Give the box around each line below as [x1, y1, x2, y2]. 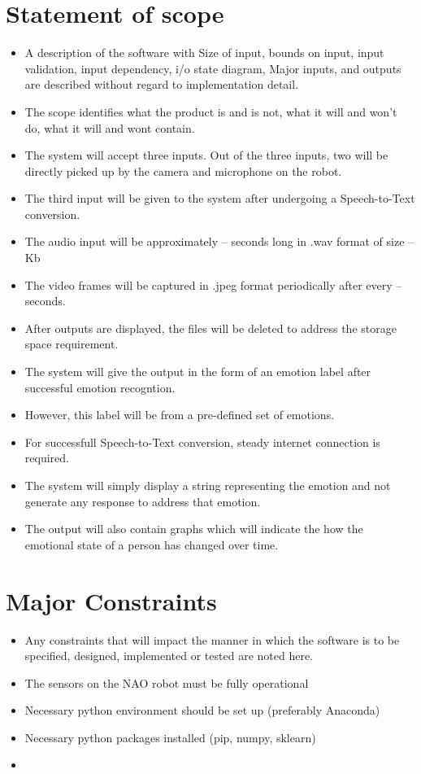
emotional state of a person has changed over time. [24, 536, 279, 553]
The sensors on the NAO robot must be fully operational [24, 674, 309, 691]
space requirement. [24, 335, 119, 352]
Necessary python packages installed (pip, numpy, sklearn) [24, 728, 316, 746]
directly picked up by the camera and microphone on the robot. [24, 162, 342, 179]
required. [24, 449, 69, 466]
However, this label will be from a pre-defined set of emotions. [24, 406, 335, 423]
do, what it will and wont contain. [24, 119, 195, 136]
